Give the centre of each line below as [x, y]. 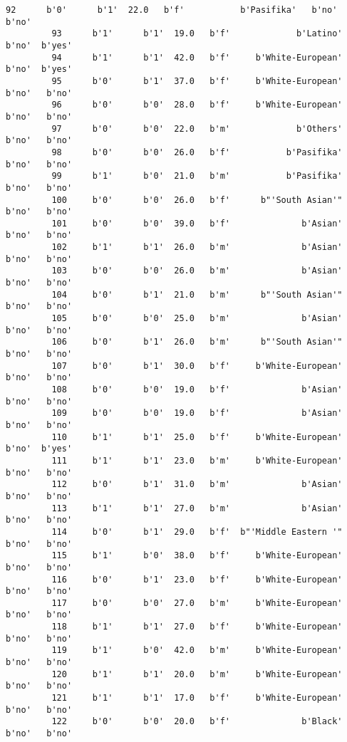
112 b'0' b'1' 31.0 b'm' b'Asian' [197, 485]
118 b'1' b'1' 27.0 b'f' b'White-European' [197, 627]
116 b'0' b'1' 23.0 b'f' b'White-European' [197, 579]
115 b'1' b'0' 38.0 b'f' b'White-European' [197, 556]
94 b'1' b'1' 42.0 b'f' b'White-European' [197, 57]
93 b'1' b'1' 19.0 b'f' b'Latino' [197, 34]
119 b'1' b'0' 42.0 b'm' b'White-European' [197, 650]
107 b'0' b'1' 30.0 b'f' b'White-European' [197, 366]
